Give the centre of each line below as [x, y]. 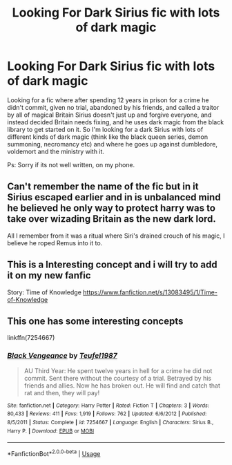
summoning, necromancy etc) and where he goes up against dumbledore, [112, 144]
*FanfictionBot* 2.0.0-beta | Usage [54, 453]
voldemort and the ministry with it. [56, 151]
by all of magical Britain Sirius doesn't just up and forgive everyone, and [109, 115]
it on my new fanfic [49, 275]
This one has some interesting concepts [95, 321]
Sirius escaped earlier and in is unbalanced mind [114, 197]
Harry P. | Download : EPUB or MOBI [51, 431]
